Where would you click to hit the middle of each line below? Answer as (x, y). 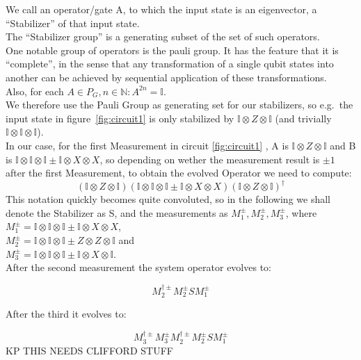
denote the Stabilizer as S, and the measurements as (117, 212)
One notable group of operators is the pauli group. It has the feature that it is (172, 50)
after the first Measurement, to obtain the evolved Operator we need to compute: (179, 173)
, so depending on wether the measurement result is (210, 159)
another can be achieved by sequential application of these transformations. (166, 77)
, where (301, 212)
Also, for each (35, 91)
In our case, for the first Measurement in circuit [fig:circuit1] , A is (147, 145)
